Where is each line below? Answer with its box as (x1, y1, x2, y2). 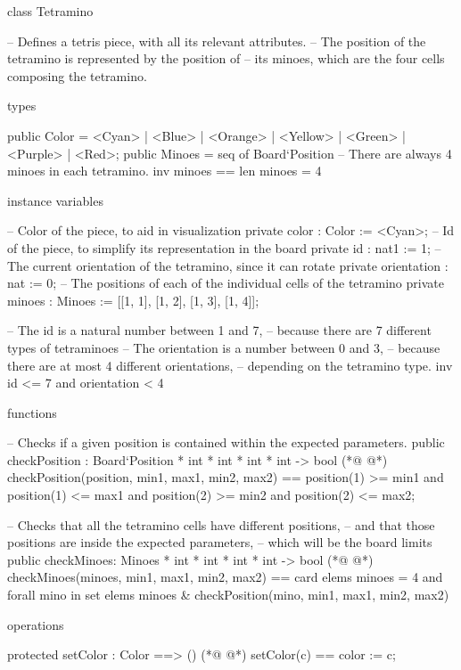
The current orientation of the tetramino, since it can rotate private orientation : (7, 256, 449, 274)
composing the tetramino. (7, 66, 147, 85)
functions (7, 403, 57, 421)
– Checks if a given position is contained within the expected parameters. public (7, 433, 445, 452)
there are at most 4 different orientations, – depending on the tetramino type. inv (7, 355, 453, 374)
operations (7, 615, 64, 633)
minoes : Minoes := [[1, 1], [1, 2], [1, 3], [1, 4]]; (7, 290, 259, 309)
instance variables (7, 191, 103, 209)
